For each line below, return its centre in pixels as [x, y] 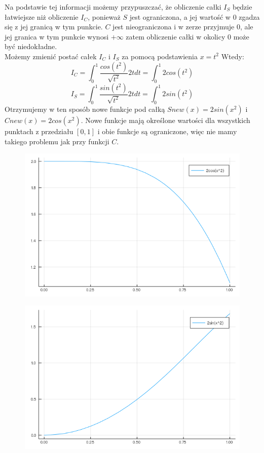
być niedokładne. [31, 46]
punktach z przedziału [39, 131]
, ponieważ [104, 16]
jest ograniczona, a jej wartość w [180, 16]
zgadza [249, 16]
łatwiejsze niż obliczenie [42, 16]
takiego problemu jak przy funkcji [57, 141]
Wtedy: [233, 56]
